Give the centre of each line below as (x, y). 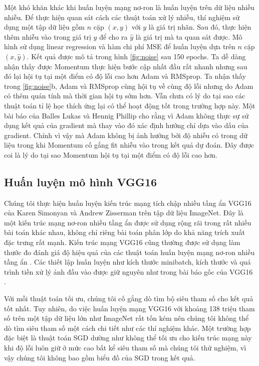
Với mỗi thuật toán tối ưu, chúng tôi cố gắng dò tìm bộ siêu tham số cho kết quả (129, 298)
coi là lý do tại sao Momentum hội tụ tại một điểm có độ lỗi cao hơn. (111, 154)
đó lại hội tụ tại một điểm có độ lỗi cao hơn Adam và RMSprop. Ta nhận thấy (125, 76)
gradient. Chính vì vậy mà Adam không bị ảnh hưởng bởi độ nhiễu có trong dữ (126, 135)
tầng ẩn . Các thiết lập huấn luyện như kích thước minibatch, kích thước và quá (127, 262)
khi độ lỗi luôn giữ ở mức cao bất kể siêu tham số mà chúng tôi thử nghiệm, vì (125, 348)
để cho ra (113, 36)
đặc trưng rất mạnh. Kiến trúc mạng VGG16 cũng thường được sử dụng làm (122, 242)
